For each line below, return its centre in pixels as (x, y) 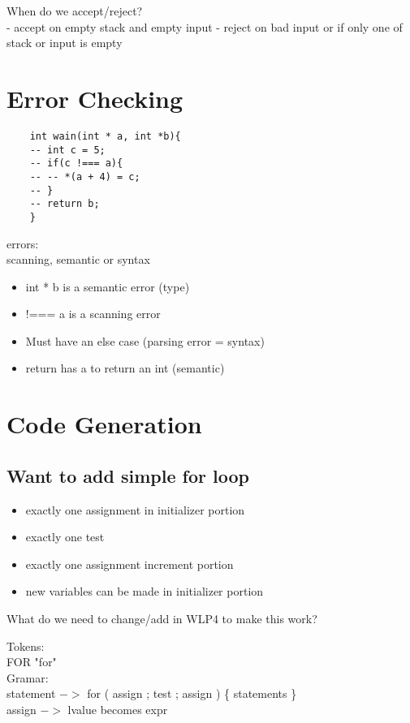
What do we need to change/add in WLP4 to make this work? (162, 619)
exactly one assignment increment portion (129, 564)
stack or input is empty (65, 43)
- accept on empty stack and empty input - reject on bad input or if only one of (205, 26)
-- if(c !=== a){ (76, 164)
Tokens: (26, 646)
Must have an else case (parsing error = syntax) (145, 340)
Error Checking (95, 98)
